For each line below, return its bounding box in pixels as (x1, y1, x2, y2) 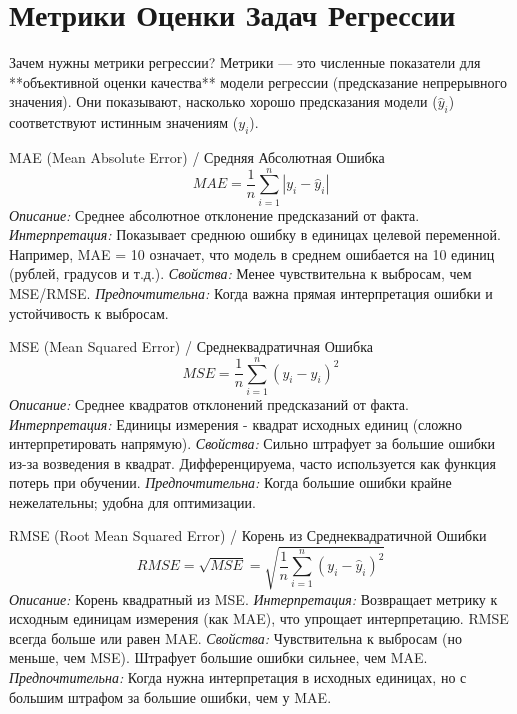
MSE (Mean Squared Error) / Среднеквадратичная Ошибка (9, 336, 374, 357)
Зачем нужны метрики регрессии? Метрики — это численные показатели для (9, 52, 481, 73)
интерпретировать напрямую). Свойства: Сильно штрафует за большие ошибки (9, 433, 496, 454)
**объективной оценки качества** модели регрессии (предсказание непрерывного (9, 71, 507, 92)
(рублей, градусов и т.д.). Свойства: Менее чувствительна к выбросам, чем (9, 263, 472, 284)
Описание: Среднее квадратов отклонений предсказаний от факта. (9, 393, 409, 414)
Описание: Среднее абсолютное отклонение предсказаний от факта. (9, 204, 420, 225)
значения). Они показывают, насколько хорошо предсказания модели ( (9, 91, 438, 112)
